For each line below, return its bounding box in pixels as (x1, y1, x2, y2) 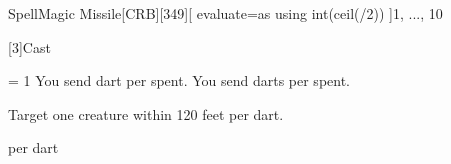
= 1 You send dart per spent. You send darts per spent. (8, 70, 351, 91)
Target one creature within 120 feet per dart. (8, 103, 284, 124)
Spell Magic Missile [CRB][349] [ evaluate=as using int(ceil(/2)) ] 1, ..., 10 (8, 3, 443, 23)
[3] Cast (8, 36, 51, 57)
